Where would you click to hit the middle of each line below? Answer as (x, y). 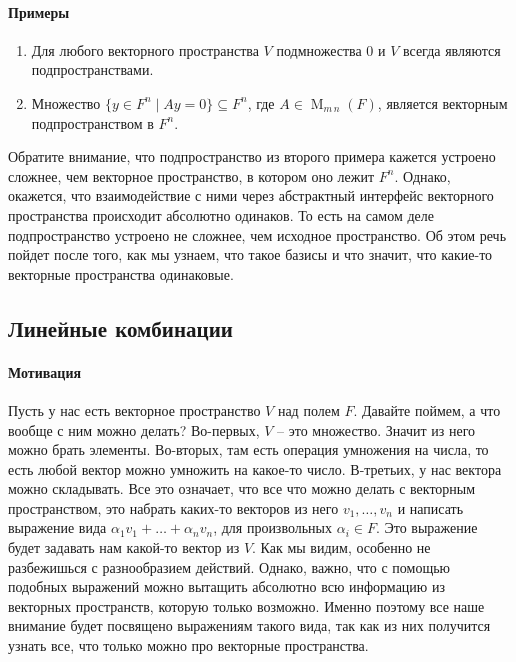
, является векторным (442, 102)
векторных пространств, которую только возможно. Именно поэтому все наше (246, 605)
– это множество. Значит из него (376, 429)
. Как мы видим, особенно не (341, 547)
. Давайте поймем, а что (427, 409)
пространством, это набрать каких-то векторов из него (173, 507)
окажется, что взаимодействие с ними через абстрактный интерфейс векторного (251, 195)
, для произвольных (273, 527)
